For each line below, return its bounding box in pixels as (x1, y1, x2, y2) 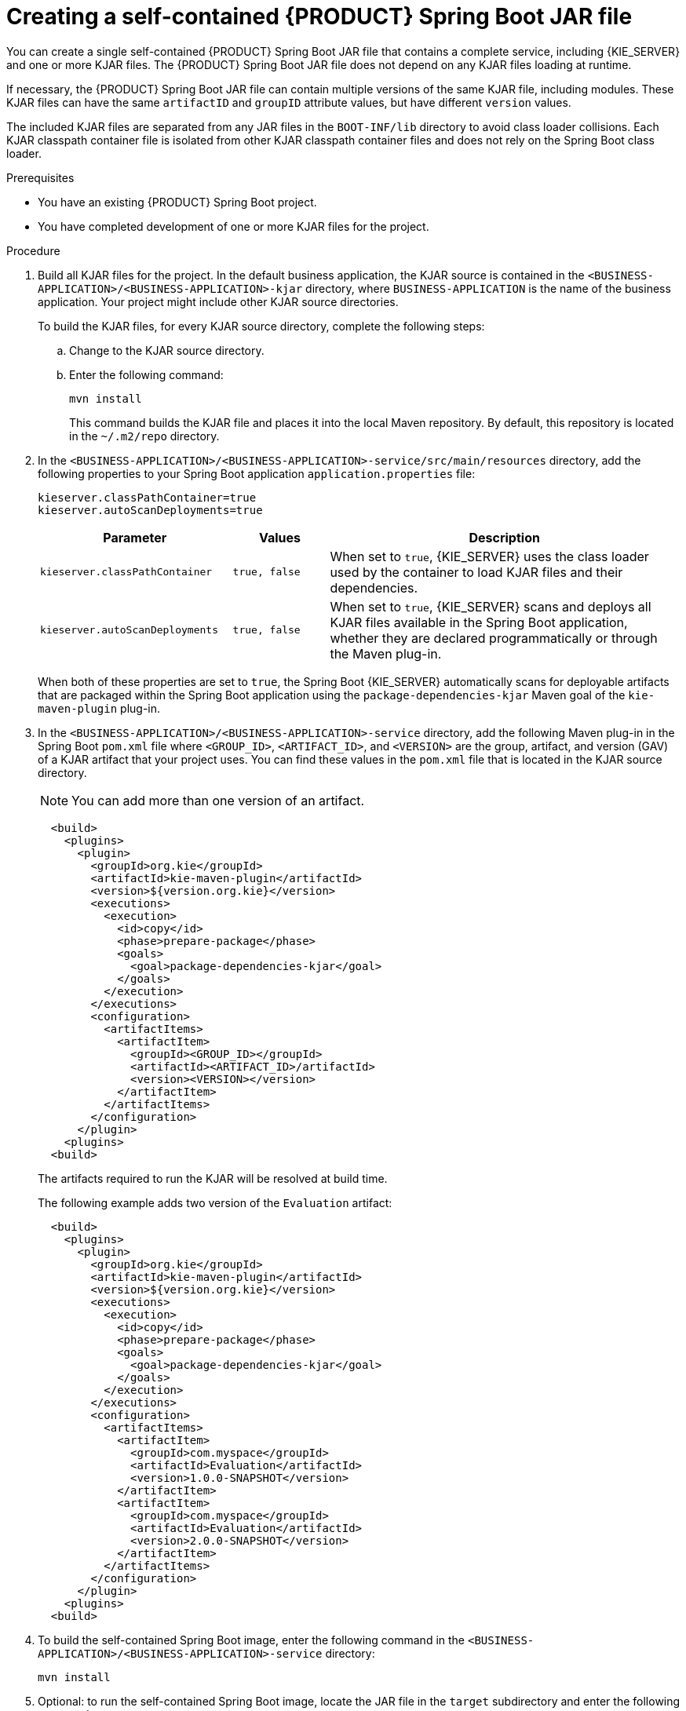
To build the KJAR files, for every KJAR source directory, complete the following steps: (38, 319, 485, 333)
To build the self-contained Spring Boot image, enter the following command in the (38, 1633, 465, 1647)
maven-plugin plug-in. (38, 701, 161, 715)
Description (469, 529, 540, 545)
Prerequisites (6, 170, 75, 184)
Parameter (103, 529, 167, 545)
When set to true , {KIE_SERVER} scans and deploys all (330, 598, 651, 615)
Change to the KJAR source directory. (69, 343, 265, 357)
